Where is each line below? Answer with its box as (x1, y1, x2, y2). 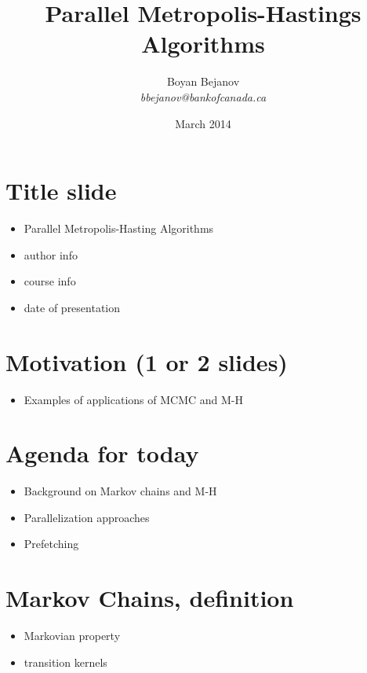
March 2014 (175, 115, 231, 131)
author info (24, 246, 78, 263)
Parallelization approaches (24, 509, 150, 525)
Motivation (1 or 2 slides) (5, 345, 288, 377)
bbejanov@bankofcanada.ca (140, 88, 267, 105)
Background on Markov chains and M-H (24, 483, 217, 499)
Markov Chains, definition (5, 582, 294, 614)
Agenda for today (5, 437, 199, 469)
